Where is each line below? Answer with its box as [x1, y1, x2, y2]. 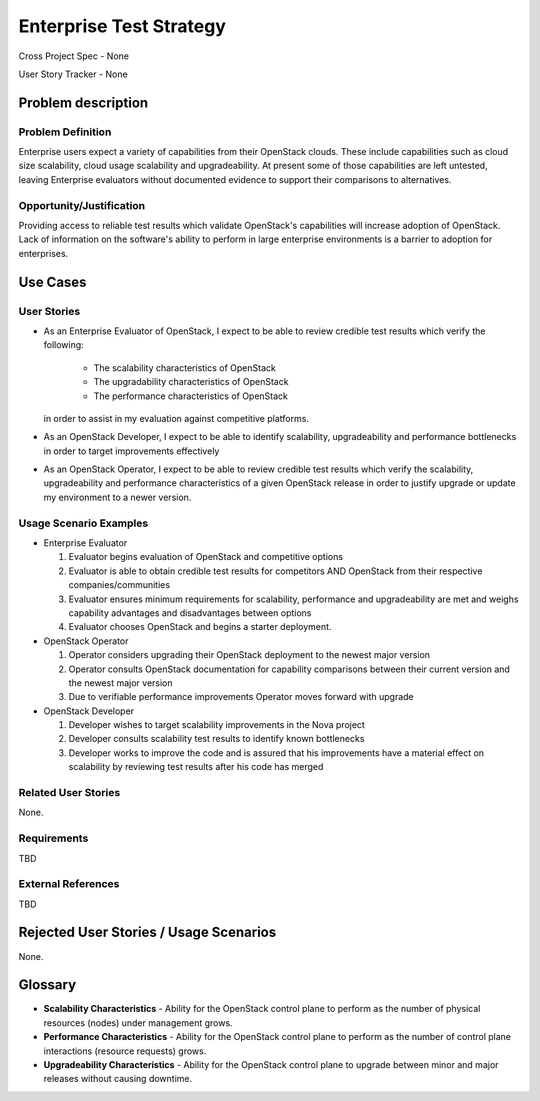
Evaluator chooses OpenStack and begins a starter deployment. [68, 621, 332, 633]
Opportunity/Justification [18, 198, 145, 212]
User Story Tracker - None [18, 68, 129, 80]
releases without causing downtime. [43, 1073, 193, 1085]
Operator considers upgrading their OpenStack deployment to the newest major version [68, 649, 430, 661]
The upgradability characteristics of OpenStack [93, 376, 289, 388]
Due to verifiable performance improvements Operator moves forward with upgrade [68, 691, 414, 703]
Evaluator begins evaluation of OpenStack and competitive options [68, 551, 344, 563]
